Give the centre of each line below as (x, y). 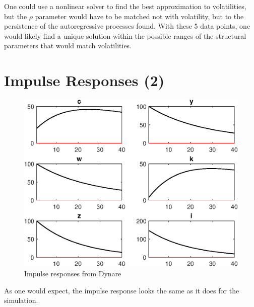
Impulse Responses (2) (84, 80)
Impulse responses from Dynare (73, 273)
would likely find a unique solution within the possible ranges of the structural (125, 35)
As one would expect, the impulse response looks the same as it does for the (122, 290)
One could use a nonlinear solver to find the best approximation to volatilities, (125, 6)
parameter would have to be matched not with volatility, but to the (139, 16)
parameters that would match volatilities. (68, 46)
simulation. (21, 300)
